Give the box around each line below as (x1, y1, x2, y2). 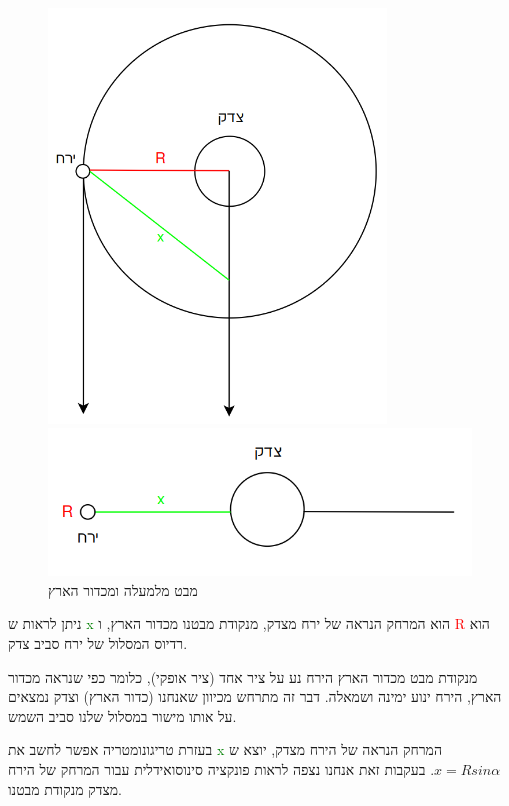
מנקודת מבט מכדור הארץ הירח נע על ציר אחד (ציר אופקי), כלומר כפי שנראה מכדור (8, 666, 478, 687)
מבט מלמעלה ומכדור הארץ (48, 579, 198, 600)
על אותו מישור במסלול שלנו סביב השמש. (8, 705, 237, 726)
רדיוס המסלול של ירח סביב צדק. (8, 632, 188, 653)
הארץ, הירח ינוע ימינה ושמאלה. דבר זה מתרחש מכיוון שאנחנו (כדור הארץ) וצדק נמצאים (8, 686, 502, 707)
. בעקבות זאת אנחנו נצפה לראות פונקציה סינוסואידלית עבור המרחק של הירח (8, 758, 435, 779)
